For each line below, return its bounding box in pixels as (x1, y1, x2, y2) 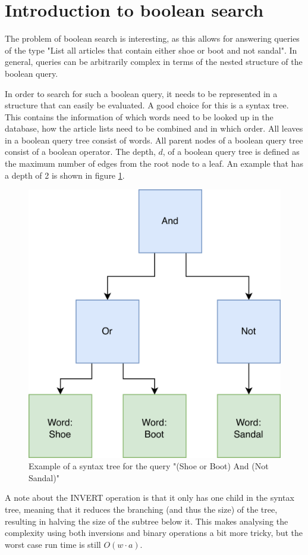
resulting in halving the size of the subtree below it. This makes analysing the (5, 515, 288, 527)
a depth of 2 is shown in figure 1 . (5, 169, 125, 181)
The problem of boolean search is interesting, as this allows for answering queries (5, 32, 300, 45)
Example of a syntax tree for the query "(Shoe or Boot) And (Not (29, 460, 269, 472)
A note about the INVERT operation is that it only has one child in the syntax (5, 491, 294, 504)
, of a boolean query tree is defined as (162, 145, 300, 158)
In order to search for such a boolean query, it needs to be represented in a (5, 87, 278, 99)
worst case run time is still (5, 538, 101, 550)
